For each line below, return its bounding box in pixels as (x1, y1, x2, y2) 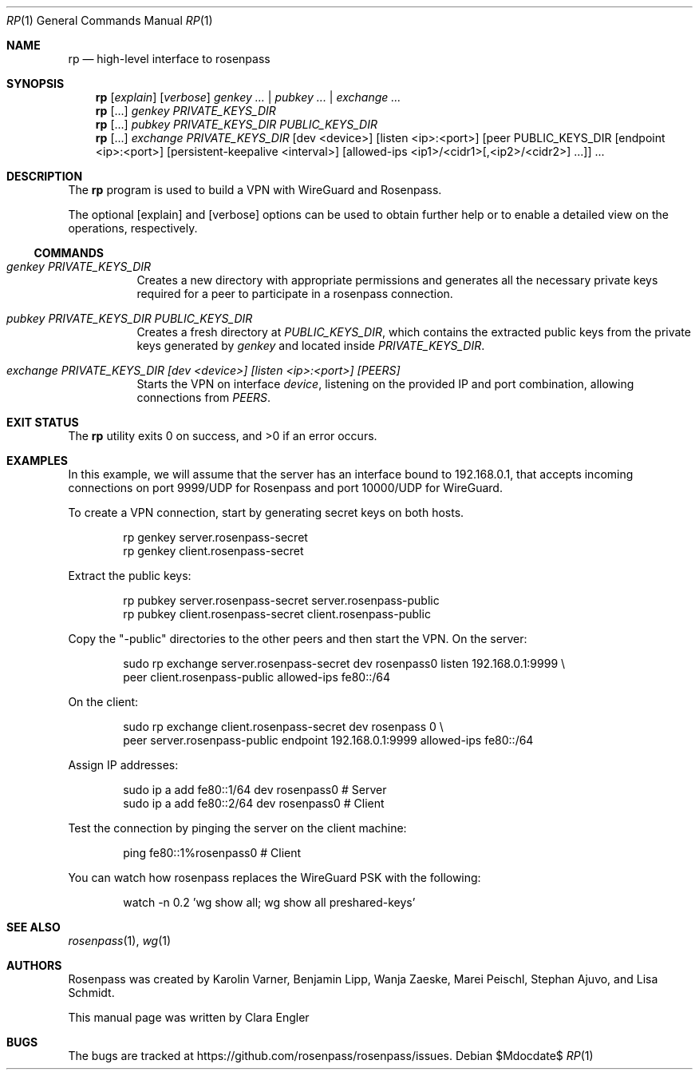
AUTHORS (6, 959, 62, 972)
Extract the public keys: (68, 569, 192, 582)
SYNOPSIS (6, 77, 65, 90)
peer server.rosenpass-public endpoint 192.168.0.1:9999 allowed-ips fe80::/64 (123, 733, 534, 747)
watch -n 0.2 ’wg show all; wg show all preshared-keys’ (123, 895, 416, 909)
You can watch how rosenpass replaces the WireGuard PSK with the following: (68, 871, 481, 884)
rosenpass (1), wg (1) (68, 934, 172, 947)
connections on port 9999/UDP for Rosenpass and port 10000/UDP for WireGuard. (68, 481, 503, 494)
